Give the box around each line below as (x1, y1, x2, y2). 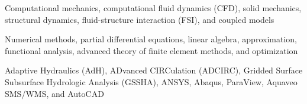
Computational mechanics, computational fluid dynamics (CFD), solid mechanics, (5, 2, 302, 14)
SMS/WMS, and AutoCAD (5, 87, 104, 99)
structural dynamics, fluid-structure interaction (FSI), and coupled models (5, 13, 274, 25)
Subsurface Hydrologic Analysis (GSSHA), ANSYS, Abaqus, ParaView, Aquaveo (5, 75, 298, 88)
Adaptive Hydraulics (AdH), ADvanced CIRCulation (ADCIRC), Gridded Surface (5, 64, 303, 76)
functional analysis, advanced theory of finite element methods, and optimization (5, 44, 298, 56)
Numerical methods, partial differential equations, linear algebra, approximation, (5, 33, 297, 45)
